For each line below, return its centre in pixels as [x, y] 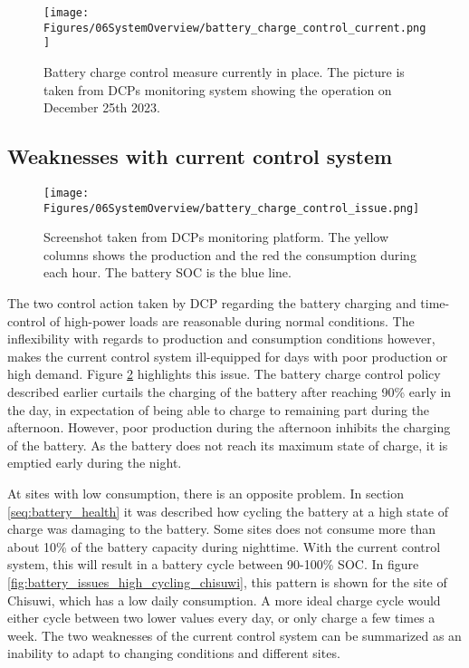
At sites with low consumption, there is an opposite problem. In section [206, 493]
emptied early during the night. [95, 463]
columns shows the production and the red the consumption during [230, 254]
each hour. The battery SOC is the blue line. [167, 272]
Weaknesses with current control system [200, 156]
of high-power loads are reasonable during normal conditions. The [232, 320]
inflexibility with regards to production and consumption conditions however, [221, 339]
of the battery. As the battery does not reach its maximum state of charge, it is [228, 445]
